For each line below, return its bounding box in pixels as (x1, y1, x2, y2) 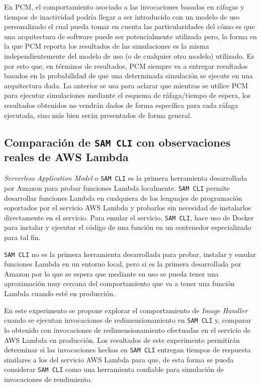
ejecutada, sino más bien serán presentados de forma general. (4, 109, 192, 120)
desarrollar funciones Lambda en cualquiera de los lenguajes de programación (4, 192, 242, 203)
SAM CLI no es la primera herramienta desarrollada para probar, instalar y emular (4, 248, 256, 259)
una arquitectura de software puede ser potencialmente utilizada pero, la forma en (4, 31, 257, 41)
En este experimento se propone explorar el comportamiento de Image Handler (4, 305, 248, 315)
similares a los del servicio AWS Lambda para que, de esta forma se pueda (4, 354, 234, 364)
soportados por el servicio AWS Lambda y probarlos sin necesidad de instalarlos (4, 202, 251, 213)
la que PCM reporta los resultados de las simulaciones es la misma (4, 41, 209, 51)
